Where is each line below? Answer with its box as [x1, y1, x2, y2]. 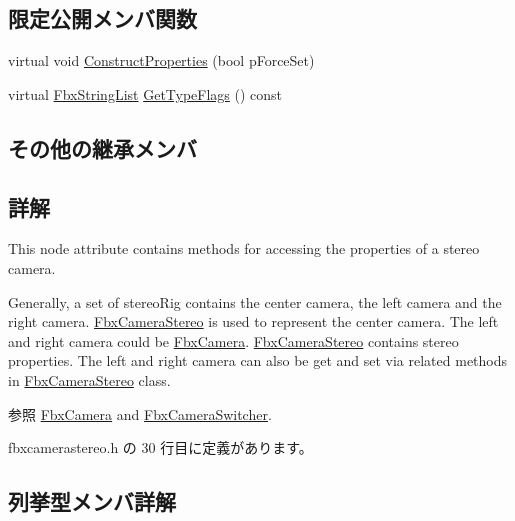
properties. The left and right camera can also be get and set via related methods [8, 350, 508, 371]
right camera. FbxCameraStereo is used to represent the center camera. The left [8, 311, 499, 332]
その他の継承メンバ [8, 132, 197, 163]
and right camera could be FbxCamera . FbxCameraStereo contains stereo [8, 330, 459, 351]
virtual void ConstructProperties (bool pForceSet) [8, 50, 315, 71]
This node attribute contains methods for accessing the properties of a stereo [8, 238, 480, 259]
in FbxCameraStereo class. [8, 369, 171, 390]
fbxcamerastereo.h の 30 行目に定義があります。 [8, 437, 313, 458]
